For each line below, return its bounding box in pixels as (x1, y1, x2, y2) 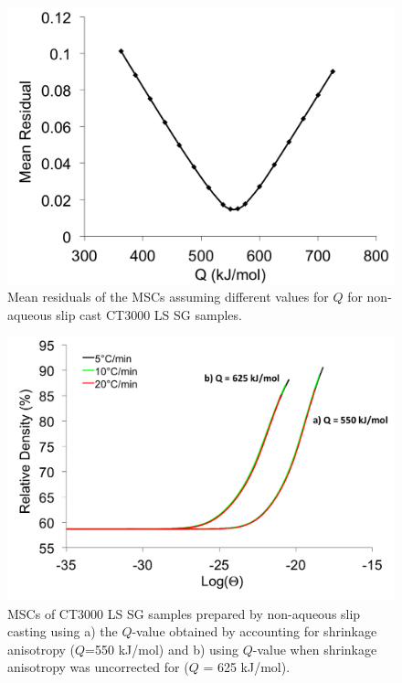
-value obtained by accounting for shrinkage (132, 622, 377, 641)
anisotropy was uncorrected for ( (7, 657, 189, 677)
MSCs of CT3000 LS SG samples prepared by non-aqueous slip (7, 603, 361, 623)
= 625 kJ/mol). (203, 657, 291, 677)
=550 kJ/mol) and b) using (85, 639, 239, 658)
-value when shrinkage (252, 639, 377, 658)
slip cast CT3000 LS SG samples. (56, 304, 242, 324)
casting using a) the (7, 622, 118, 641)
